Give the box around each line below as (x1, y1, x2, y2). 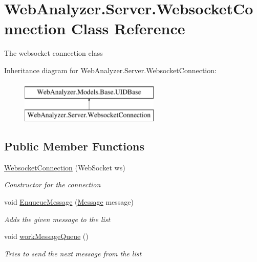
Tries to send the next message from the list (4, 248, 142, 258)
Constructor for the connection (4, 179, 101, 190)
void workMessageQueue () (4, 231, 89, 242)
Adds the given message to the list (4, 213, 111, 224)
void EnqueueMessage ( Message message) (4, 196, 134, 207)
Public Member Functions (4, 138, 144, 154)
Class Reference (71, 18, 185, 39)
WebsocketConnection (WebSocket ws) (4, 162, 125, 172)
